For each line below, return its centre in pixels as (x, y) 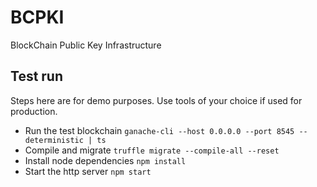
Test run (37, 76)
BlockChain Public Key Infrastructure (86, 45)
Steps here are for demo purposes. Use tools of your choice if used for (156, 100)
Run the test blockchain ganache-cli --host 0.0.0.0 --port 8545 (159, 130)
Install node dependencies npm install (105, 160)
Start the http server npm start (88, 171)
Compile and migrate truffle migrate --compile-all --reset (152, 150)
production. (34, 111)
